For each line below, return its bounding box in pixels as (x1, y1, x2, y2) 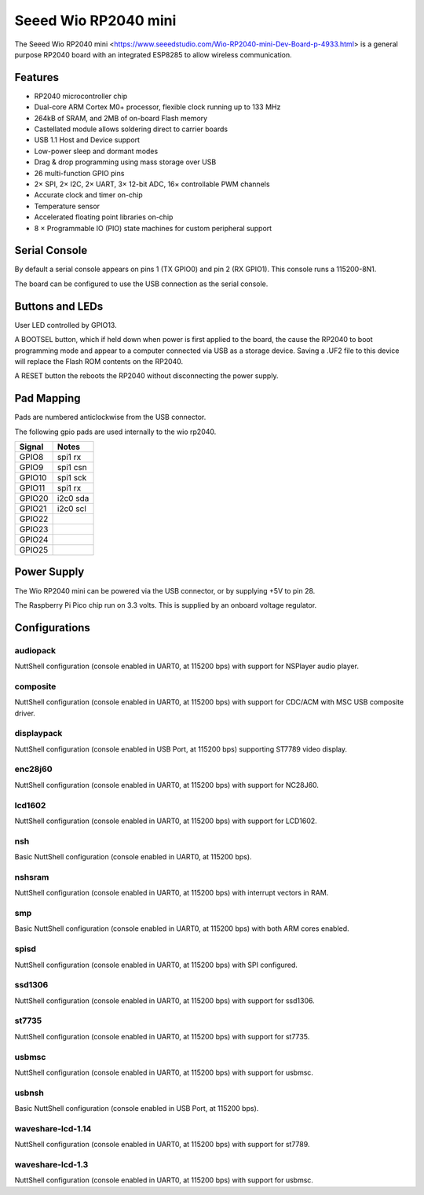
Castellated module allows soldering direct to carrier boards (34, 124, 228, 134)
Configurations (14, 621, 90, 634)
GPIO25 (19, 544, 49, 555)
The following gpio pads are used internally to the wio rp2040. (14, 427, 217, 436)
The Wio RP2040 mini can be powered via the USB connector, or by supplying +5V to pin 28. (14, 586, 316, 595)
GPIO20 (19, 492, 49, 503)
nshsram (14, 871, 49, 882)
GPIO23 (19, 524, 49, 535)
